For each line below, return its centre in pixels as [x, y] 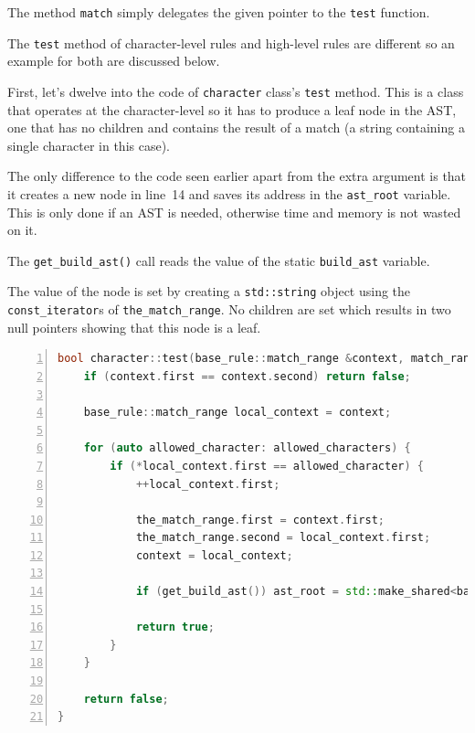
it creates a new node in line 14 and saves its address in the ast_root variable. [229, 193]
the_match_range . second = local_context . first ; [283, 538]
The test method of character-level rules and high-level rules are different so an [231, 42]
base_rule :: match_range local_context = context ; [237, 413]
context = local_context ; [214, 555]
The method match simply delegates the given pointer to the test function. [219, 12]
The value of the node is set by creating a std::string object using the [209, 291]
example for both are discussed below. [114, 61]
